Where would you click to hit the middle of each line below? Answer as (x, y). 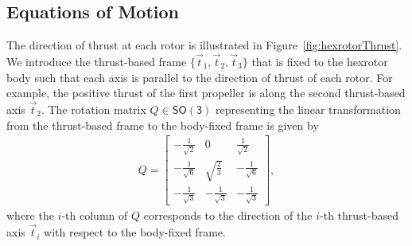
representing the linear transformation (308, 109)
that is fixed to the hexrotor (320, 62)
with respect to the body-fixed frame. (135, 232)
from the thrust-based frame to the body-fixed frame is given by (163, 125)
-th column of (95, 215)
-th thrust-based (360, 215)
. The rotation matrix (93, 109)
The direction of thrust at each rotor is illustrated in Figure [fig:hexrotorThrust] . (204, 45)
